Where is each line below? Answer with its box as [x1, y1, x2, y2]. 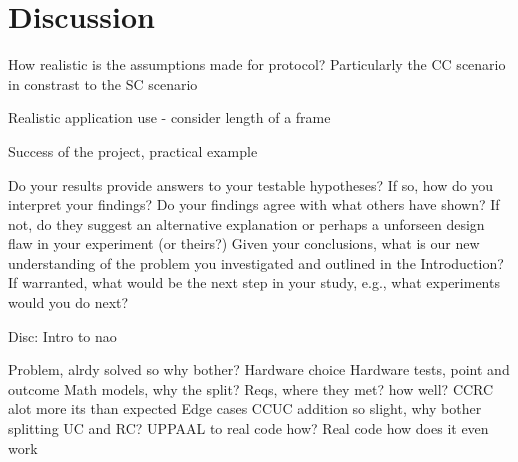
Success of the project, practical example [8, 140, 258, 161]
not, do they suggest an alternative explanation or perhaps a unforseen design [8, 213, 485, 234]
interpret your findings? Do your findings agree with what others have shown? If [8, 194, 500, 215]
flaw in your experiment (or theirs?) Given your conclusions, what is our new [8, 233, 480, 254]
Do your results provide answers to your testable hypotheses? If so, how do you [8, 174, 494, 195]
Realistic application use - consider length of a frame [8, 107, 331, 128]
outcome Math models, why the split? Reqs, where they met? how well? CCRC [8, 378, 494, 399]
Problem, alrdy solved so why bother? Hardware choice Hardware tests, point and [8, 359, 510, 380]
